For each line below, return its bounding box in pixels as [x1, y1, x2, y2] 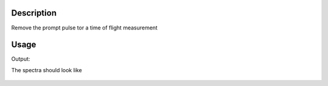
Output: [11, 55, 30, 63]
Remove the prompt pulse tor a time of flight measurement [11, 24, 158, 31]
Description [11, 8, 57, 18]
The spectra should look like [11, 66, 82, 73]
